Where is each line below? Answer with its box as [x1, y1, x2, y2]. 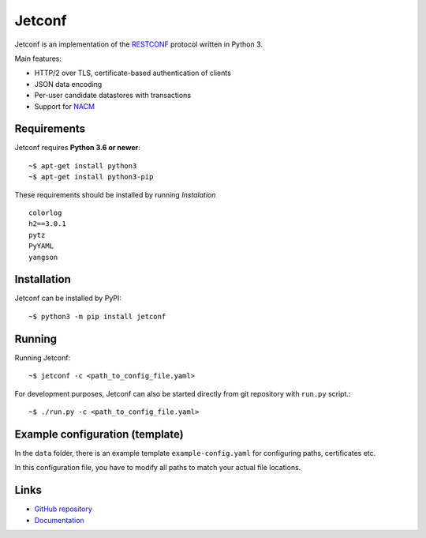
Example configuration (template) [14, 427, 185, 441]
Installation [14, 273, 71, 286]
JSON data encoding [34, 79, 103, 88]
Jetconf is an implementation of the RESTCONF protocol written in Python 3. [14, 40, 263, 49]
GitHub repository [34, 504, 92, 514]
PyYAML [28, 242, 54, 250]
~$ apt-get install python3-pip [28, 172, 154, 182]
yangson [28, 253, 58, 261]
